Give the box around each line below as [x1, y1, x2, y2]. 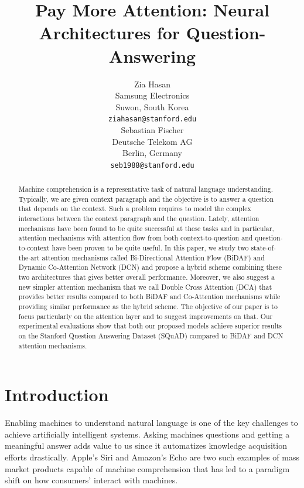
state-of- [251, 243, 276, 253]
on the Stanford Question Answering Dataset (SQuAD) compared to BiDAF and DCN [18, 331, 283, 341]
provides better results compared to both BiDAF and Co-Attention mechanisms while [18, 292, 281, 301]
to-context [18, 243, 50, 253]
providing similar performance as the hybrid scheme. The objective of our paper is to [18, 301, 278, 311]
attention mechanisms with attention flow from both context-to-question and [18, 233, 253, 243]
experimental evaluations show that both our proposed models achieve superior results [18, 321, 282, 331]
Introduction [5, 382, 109, 406]
